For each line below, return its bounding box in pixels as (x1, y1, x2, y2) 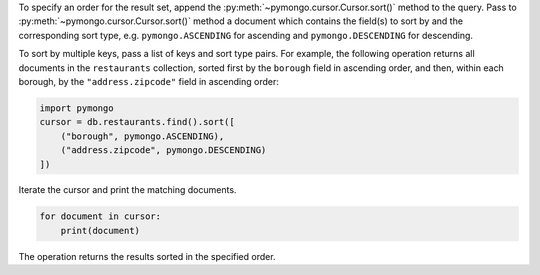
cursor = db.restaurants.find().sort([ (39, 116, 235, 128)
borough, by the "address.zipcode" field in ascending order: (18, 75, 279, 87)
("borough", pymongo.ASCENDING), (60, 130, 225, 142)
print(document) (60, 225, 140, 236)
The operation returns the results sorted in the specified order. (18, 250, 276, 262)
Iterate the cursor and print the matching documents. (18, 184, 237, 196)
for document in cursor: (39, 211, 162, 222)
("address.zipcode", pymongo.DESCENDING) (60, 145, 267, 156)
